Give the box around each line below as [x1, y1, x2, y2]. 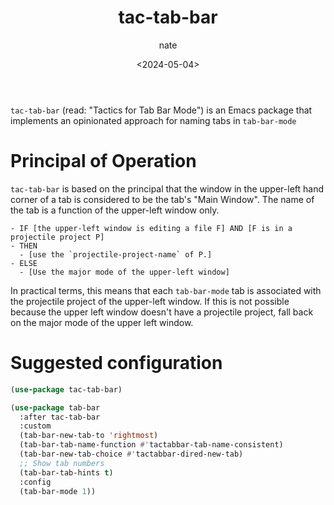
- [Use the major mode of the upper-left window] [19, 267, 230, 277]
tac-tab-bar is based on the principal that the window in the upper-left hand [10, 182, 325, 195]
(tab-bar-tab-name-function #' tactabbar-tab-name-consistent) [19, 440, 284, 450]
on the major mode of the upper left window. [10, 316, 194, 328]
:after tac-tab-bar [19, 412, 101, 422]
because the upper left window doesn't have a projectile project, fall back [10, 306, 314, 318]
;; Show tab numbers [19, 458, 105, 468]
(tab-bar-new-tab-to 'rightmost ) [19, 431, 159, 441]
